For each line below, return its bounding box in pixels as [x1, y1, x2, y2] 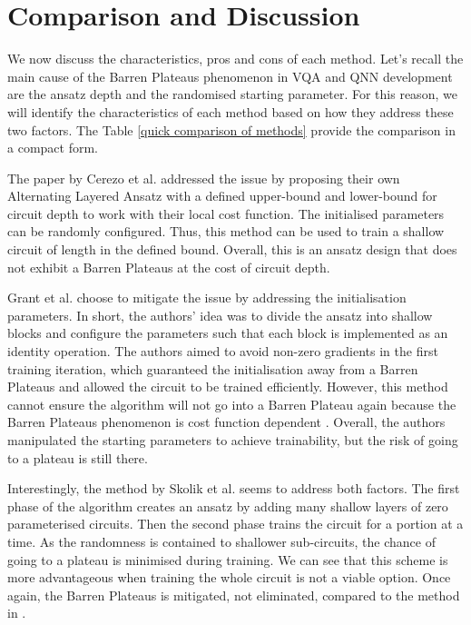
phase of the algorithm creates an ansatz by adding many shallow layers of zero [7, 496, 448, 515]
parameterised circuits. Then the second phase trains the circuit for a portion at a [7, 514, 464, 533]
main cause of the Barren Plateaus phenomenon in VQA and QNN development [7, 66, 453, 85]
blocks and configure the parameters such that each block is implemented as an [7, 323, 448, 342]
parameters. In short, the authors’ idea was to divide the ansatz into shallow [7, 305, 433, 324]
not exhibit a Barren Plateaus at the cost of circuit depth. [7, 257, 330, 276]
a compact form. [7, 138, 98, 157]
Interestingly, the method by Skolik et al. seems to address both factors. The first [7, 479, 460, 498]
